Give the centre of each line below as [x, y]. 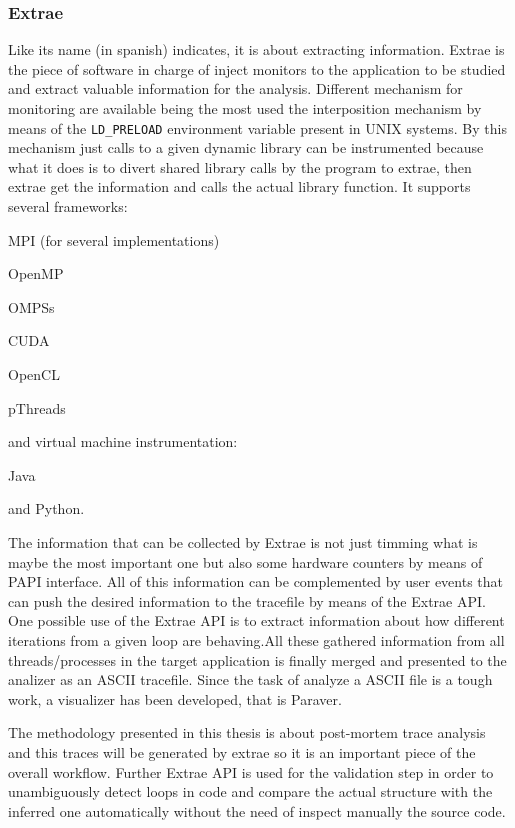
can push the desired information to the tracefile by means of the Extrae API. [247, 600]
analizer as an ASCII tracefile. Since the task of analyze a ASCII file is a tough [250, 679]
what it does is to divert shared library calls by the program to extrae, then [240, 166]
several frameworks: [68, 206]
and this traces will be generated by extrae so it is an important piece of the [242, 751]
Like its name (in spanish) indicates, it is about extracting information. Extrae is [256, 49]
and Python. [46, 508]
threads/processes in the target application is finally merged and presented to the [257, 659]
